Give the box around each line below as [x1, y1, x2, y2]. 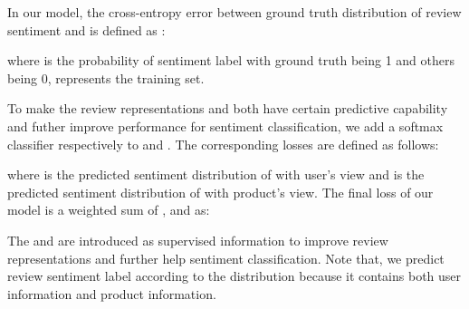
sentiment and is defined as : [7, 20, 166, 39]
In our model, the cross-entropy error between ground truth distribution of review [7, 3, 462, 21]
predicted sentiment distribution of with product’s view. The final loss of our [7, 182, 434, 201]
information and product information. [7, 284, 216, 303]
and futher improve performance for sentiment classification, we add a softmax [7, 116, 444, 135]
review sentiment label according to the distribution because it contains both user [7, 266, 462, 285]
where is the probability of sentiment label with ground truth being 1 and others [7, 51, 455, 70]
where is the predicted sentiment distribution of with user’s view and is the [7, 165, 425, 184]
